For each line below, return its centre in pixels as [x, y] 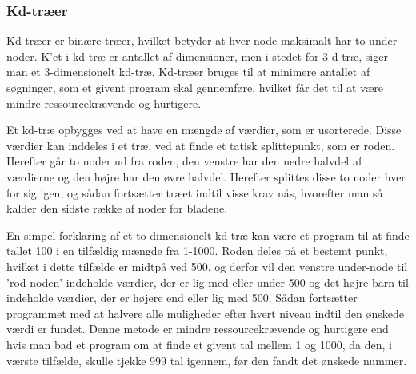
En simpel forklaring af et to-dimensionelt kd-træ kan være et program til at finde [208, 235]
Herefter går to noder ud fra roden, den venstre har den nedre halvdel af [184, 161]
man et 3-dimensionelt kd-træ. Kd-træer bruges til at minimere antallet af [188, 72]
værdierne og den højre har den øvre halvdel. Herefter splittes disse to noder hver [206, 176]
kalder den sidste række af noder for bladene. [117, 208]
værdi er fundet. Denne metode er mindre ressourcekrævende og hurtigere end [198, 329]
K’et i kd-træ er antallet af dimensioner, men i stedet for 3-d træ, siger [214, 56]
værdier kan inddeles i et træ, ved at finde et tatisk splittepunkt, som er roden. [201, 145]
